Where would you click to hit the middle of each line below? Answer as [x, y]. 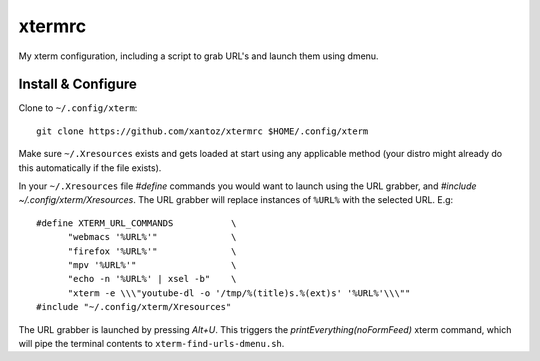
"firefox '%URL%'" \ [152, 251]
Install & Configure [77, 84]
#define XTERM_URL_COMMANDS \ [136, 223]
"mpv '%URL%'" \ [152, 264]
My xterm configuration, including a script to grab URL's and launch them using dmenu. [198, 56]
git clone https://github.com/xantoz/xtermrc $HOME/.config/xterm [202, 131]
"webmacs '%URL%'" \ [152, 237]
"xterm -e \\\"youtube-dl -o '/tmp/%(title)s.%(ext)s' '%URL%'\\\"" [239, 293]
